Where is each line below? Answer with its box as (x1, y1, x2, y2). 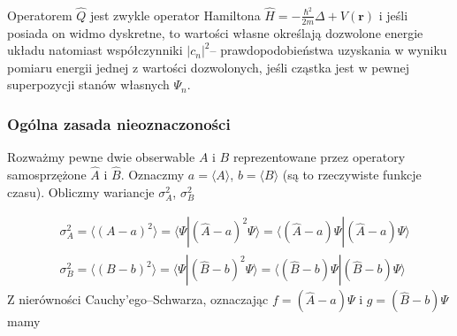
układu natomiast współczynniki (7, 41, 183, 59)
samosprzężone (7, 165, 87, 184)
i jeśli (378, 5, 408, 24)
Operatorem (7, 5, 72, 24)
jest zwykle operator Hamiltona (89, 5, 261, 24)
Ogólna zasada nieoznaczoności (7, 112, 231, 134)
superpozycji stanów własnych (7, 75, 170, 94)
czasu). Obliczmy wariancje (7, 182, 155, 201)
